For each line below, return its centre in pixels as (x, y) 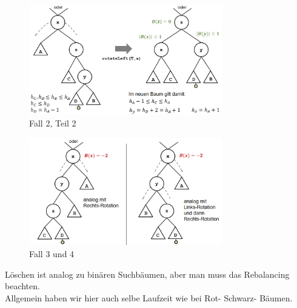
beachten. (22, 286)
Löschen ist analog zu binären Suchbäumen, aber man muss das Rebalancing (147, 274)
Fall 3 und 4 (52, 254)
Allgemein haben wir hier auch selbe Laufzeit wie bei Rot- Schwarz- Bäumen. (149, 297)
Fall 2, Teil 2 (53, 123)
